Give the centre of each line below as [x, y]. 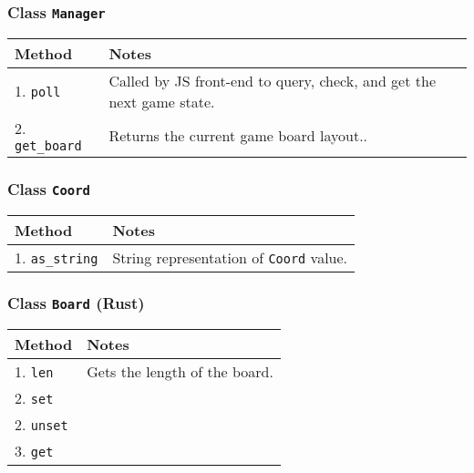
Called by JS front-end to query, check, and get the [272, 80]
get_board [48, 145]
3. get [34, 451]
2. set [34, 398]
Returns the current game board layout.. [238, 135]
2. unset [41, 425]
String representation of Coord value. [230, 257]
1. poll [38, 91]
